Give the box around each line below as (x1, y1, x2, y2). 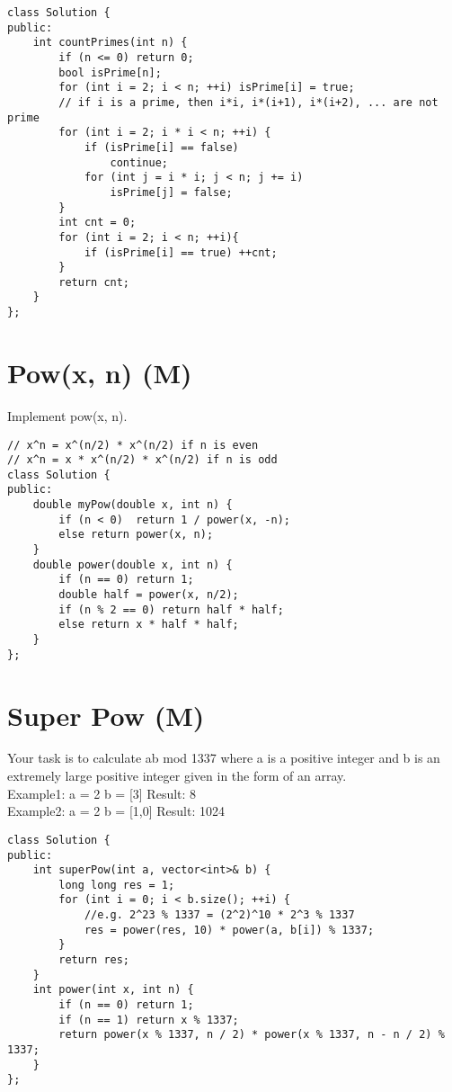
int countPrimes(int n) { (32, 36, 188, 49)
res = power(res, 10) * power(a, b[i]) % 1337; (84, 923, 375, 936)
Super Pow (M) (7, 696, 205, 733)
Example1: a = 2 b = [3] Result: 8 (7, 783, 197, 802)
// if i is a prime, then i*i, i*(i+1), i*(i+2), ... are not (58, 95, 439, 109)
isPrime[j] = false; (110, 185, 233, 199)
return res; (58, 953, 130, 967)
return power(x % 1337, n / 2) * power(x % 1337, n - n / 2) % (58, 1028, 445, 1042)
